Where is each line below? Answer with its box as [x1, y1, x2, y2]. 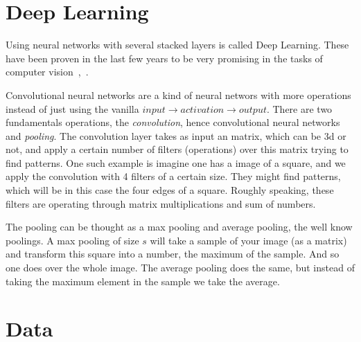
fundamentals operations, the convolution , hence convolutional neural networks [6, 115, 340, 129]
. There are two [266, 101, 333, 116]
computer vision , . [6, 64, 89, 79]
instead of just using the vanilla [6, 101, 139, 116]
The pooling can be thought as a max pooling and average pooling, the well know [6, 219, 353, 234]
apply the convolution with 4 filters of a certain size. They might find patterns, [6, 169, 341, 183]
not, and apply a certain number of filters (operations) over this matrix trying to [6, 142, 349, 156]
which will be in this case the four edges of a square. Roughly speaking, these [6, 183, 334, 197]
